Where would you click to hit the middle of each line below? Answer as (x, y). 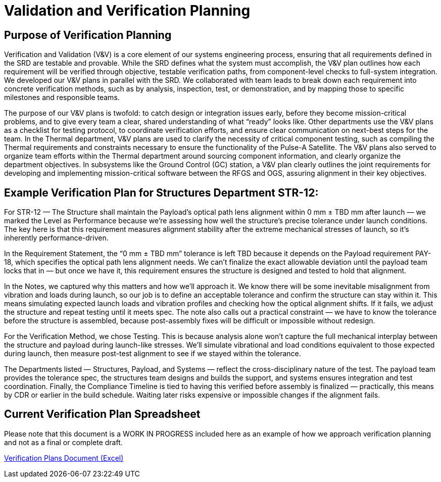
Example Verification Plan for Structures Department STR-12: (161, 192)
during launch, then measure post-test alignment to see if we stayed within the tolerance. (153, 354)
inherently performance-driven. (56, 238)
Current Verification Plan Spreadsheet (102, 414)
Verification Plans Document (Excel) (64, 458)
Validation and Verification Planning (127, 11)
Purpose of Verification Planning (88, 35)
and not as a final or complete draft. (63, 442)
